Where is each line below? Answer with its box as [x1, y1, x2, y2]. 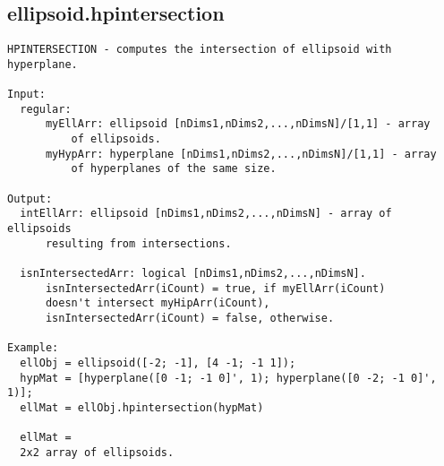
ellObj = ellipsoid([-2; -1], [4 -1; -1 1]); [20, 356, 296, 369]
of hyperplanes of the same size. [71, 162, 277, 176]
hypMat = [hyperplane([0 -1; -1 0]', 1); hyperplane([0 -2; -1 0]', [20, 371, 437, 384]
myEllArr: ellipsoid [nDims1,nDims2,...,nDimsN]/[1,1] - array [45, 117, 431, 131]
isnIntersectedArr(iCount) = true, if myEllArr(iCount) [45, 281, 386, 295]
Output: [7, 192, 53, 205]
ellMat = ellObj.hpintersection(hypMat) [20, 401, 264, 414]
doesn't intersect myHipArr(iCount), [45, 297, 270, 310]
